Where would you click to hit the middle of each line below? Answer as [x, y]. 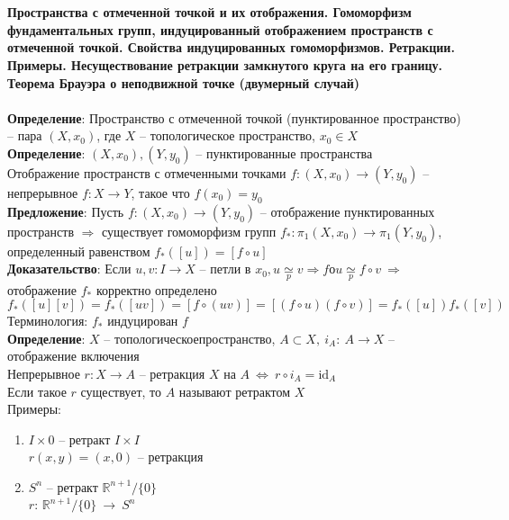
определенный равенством [79, 251]
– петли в [225, 269]
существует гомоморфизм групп [189, 231]
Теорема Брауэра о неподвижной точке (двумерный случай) [184, 82]
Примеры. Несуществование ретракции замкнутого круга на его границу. [225, 64]
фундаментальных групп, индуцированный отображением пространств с [220, 29]
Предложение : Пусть [66, 211]
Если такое [37, 391]
